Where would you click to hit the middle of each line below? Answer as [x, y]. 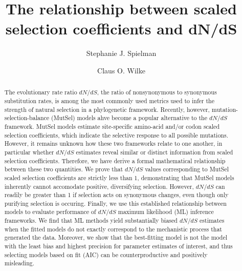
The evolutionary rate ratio [41, 92]
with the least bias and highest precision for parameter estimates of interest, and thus [118, 246]
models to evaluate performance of [50, 212]
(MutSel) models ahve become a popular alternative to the [129, 118]
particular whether [29, 152]
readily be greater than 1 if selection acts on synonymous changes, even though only [116, 195]
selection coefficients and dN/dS [121, 28]
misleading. [19, 263]
